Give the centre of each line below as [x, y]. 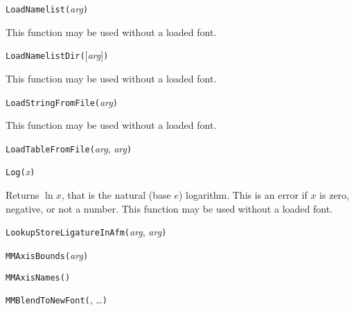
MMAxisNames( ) [38, 277]
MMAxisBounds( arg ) [47, 255]
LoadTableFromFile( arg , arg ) [69, 148]
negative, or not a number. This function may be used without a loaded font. [169, 208]
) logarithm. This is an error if [243, 195]
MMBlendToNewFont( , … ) [56, 300]
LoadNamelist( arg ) [47, 8]
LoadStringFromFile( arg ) [62, 101]
